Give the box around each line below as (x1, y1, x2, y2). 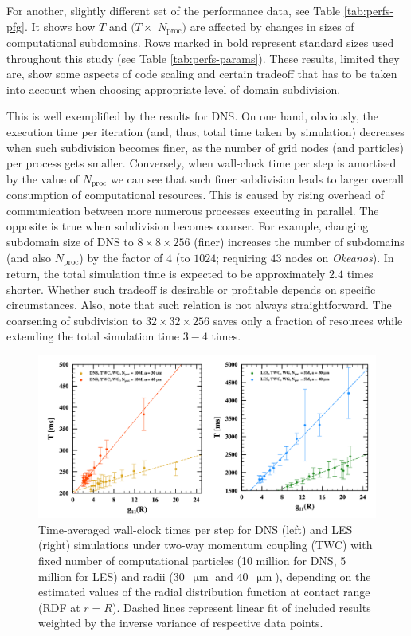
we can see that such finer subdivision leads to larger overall (110, 170, 404, 186)
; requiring (216, 249, 267, 265)
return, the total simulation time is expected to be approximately (6, 265, 326, 282)
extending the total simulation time (6, 328, 180, 344)
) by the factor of (79, 249, 163, 265)
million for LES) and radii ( (38, 567, 174, 584)
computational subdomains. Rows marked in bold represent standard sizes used (6, 34, 394, 51)
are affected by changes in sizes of (190, 18, 354, 34)
